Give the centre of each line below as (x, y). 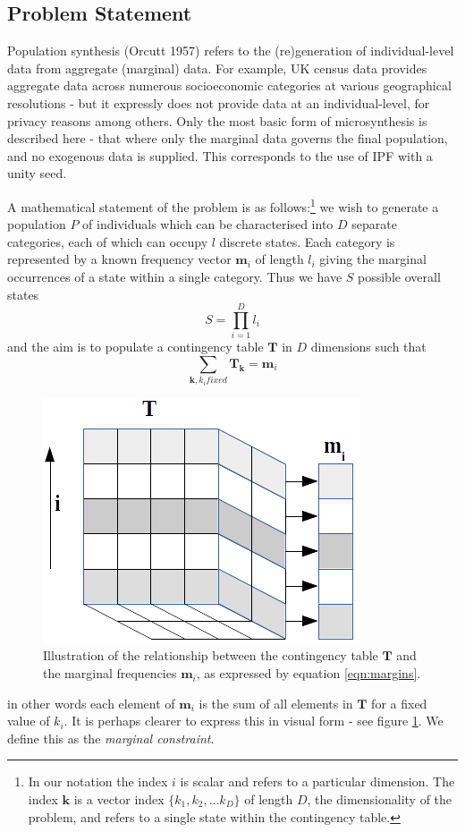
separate (374, 224)
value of (29, 721)
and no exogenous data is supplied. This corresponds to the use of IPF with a (220, 155)
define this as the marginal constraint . (111, 738)
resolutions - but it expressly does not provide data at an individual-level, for (219, 102)
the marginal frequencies (110, 673)
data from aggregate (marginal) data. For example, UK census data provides (217, 68)
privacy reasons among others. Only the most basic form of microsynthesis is (217, 120)
